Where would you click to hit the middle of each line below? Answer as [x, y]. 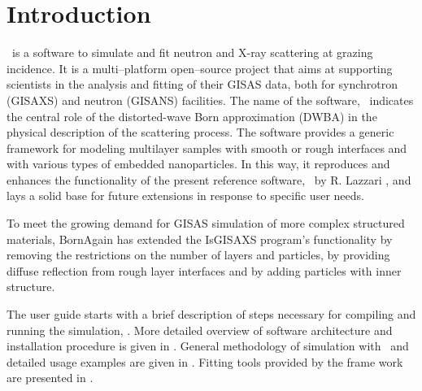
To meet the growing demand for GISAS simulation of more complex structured [206, 223]
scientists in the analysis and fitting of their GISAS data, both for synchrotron [202, 84]
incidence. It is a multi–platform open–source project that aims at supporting [200, 68]
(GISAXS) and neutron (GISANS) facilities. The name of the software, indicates [210, 100]
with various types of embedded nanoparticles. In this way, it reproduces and [198, 164]
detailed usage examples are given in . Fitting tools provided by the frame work [205, 361]
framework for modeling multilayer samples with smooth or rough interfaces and [207, 148]
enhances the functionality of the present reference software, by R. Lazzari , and [209, 179]
